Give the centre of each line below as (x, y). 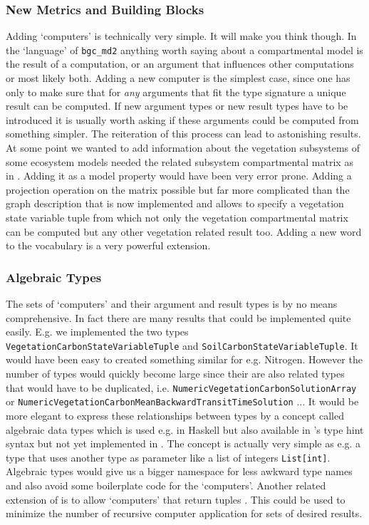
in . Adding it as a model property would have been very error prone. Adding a (179, 176)
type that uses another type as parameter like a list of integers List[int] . (168, 457)
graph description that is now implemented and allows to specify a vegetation (175, 203)
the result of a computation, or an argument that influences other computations (180, 64)
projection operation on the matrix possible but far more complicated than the (178, 189)
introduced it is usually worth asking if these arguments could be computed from (182, 119)
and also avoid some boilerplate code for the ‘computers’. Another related (166, 485)
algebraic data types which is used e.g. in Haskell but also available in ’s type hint (185, 429)
